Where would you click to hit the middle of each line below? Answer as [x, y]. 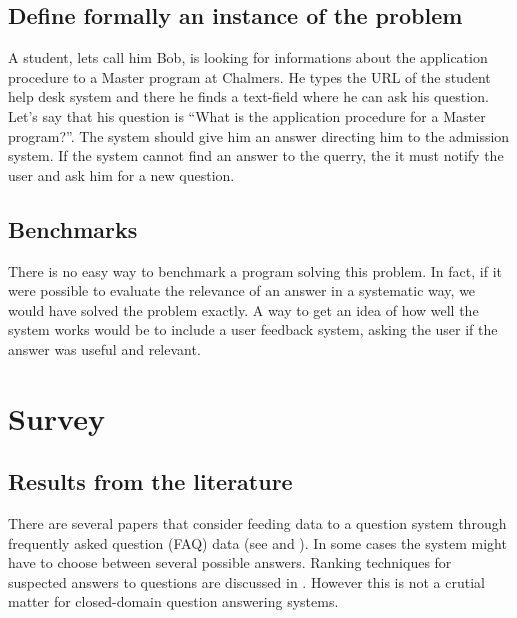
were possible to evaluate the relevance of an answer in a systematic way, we [242, 290]
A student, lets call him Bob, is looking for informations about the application [248, 57]
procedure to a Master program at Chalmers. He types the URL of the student [249, 76]
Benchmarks [73, 228]
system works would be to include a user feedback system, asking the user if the [253, 329]
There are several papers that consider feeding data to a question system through [257, 523]
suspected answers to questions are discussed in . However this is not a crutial [246, 581]
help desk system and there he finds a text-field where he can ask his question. [248, 96]
